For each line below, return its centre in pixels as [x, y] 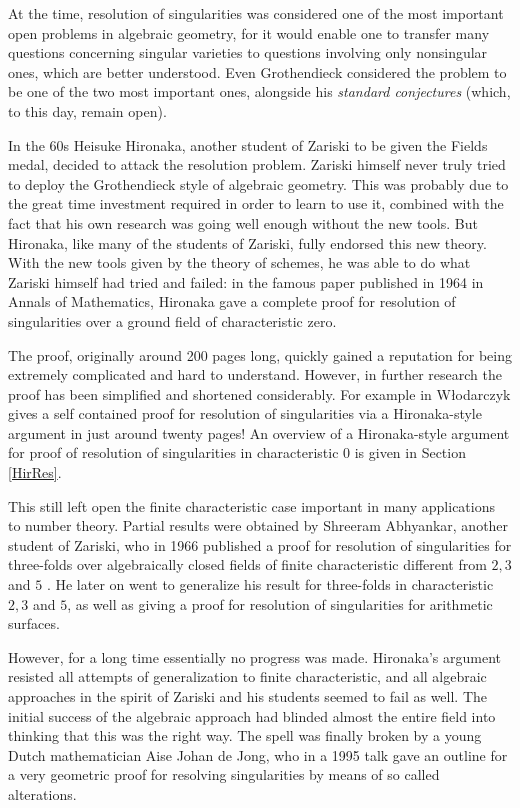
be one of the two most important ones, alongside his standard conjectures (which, [259, 91]
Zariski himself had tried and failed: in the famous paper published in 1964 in [246, 281]
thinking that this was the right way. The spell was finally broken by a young [245, 735]
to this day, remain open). [87, 110]
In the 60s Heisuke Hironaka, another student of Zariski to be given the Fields [248, 144]
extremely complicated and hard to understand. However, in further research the [255, 374]
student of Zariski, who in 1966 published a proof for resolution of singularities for [260, 544]
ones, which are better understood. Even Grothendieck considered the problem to [257, 71]
